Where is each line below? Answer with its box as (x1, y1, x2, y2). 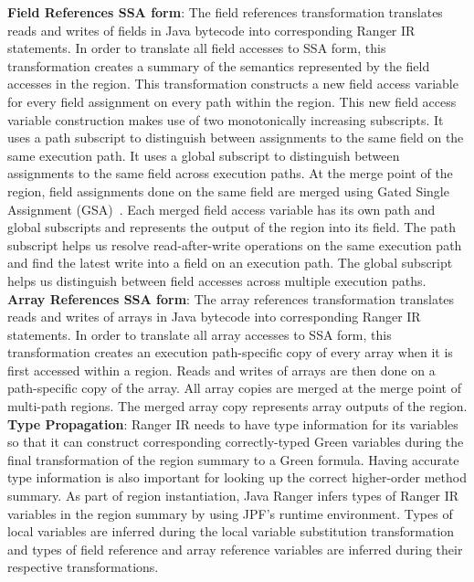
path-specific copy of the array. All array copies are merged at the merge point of (7, 378, 462, 397)
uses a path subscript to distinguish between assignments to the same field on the (7, 128, 464, 147)
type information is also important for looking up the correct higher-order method (7, 468, 467, 487)
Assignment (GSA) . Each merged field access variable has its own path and (7, 199, 436, 218)
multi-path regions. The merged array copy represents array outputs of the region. (7, 397, 468, 416)
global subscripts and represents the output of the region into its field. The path (7, 217, 457, 237)
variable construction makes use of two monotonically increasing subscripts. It (7, 110, 444, 129)
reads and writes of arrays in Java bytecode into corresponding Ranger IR (7, 307, 421, 326)
